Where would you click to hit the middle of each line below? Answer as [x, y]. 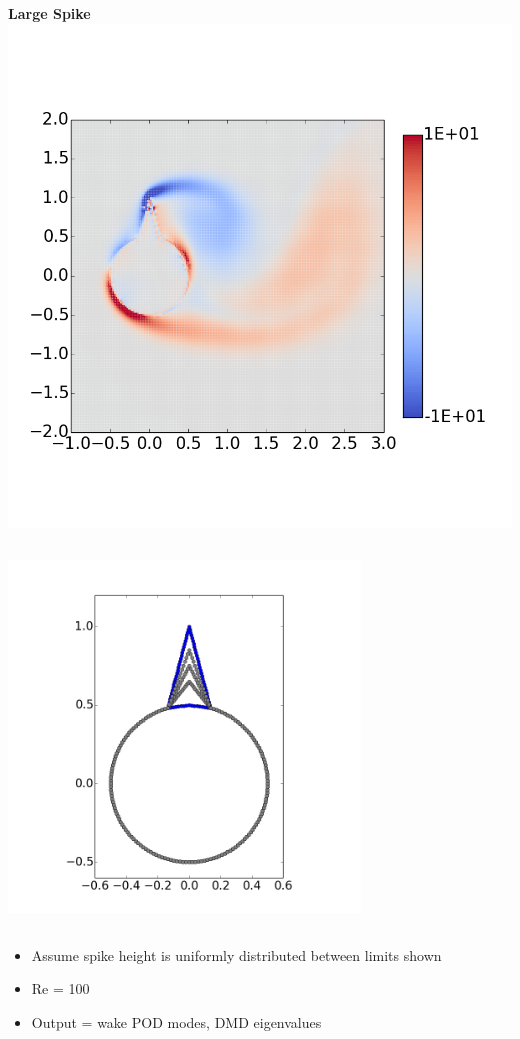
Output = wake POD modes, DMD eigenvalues [176, 1021]
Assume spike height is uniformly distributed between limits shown [236, 954]
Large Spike [49, 13]
